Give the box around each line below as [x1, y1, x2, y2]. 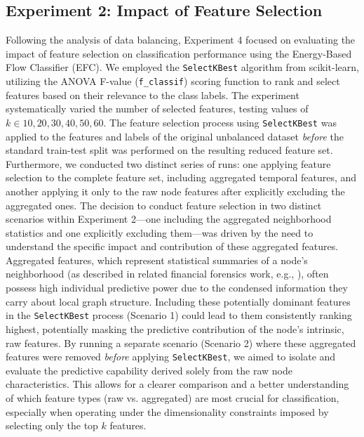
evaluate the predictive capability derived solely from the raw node [6, 363, 292, 377]
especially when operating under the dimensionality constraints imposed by [6, 404, 329, 419]
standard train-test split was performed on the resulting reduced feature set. [6, 143, 333, 157]
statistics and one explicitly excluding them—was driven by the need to [6, 225, 314, 240]
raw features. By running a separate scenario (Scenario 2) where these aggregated [6, 335, 356, 350]
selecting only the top [6, 418, 98, 433]
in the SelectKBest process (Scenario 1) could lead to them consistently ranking [6, 308, 352, 322]
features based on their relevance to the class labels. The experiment [6, 87, 299, 102]
